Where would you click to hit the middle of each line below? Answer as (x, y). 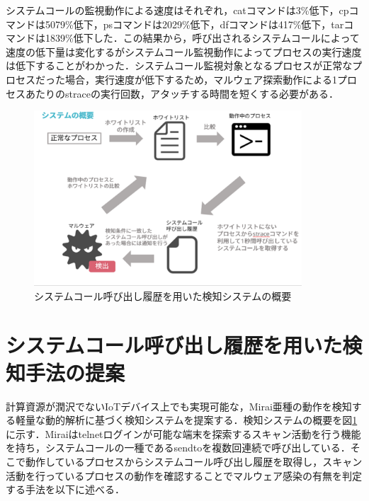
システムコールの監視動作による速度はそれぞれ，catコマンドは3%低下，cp (177, 10)
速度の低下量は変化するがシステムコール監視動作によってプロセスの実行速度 (184, 51)
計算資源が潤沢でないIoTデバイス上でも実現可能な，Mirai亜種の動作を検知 (179, 406)
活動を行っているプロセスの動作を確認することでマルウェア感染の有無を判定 (184, 475)
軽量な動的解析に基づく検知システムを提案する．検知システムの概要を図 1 (186, 420)
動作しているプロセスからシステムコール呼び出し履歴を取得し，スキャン (194, 462)
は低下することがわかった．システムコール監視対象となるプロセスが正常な (179, 65)
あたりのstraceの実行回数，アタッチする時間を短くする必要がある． (182, 93)
